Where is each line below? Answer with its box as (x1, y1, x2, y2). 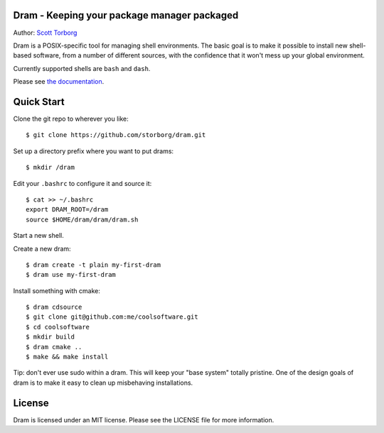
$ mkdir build (26, 333, 75, 341)
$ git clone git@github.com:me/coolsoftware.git (26, 313, 198, 321)
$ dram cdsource (26, 303, 82, 312)
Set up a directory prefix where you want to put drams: (13, 146, 174, 155)
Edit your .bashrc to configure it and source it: (13, 179, 152, 187)
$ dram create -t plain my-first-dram (26, 261, 161, 269)
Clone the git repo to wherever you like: (13, 114, 129, 123)
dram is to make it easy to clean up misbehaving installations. (13, 378, 193, 387)
